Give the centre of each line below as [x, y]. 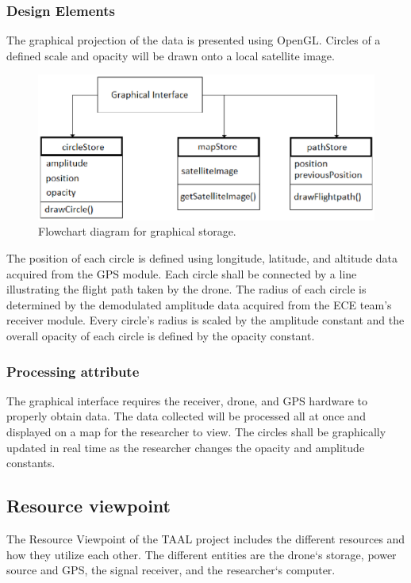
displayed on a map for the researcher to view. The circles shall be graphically [196, 431]
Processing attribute [73, 371]
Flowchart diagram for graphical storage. [137, 231]
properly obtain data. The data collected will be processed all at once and [186, 416]
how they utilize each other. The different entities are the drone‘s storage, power [202, 554]
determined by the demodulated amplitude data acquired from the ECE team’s [199, 304]
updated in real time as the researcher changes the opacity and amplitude [186, 447]
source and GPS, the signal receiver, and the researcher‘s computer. [171, 570]
